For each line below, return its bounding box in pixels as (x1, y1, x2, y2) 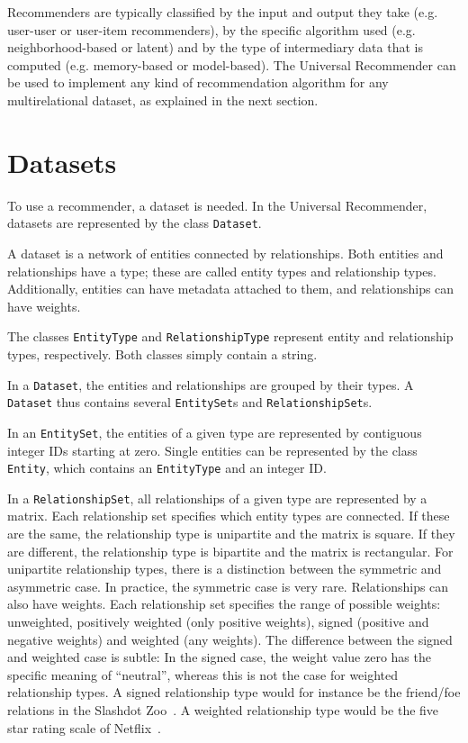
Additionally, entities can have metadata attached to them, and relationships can (7, 279, 454, 298)
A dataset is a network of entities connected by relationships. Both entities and (7, 243, 444, 262)
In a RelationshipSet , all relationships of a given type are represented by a (7, 488, 427, 507)
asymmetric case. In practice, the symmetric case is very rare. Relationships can (7, 576, 449, 595)
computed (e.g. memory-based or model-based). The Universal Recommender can (7, 55, 456, 74)
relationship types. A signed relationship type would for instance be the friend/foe (7, 683, 461, 702)
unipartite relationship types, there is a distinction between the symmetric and (7, 559, 442, 578)
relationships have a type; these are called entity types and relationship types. (7, 261, 436, 280)
